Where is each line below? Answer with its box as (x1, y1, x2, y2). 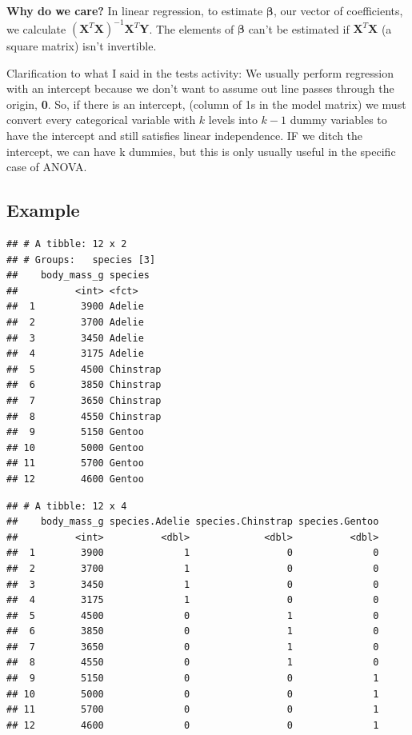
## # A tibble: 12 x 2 (6, 238, 127, 250)
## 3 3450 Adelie (6, 332, 144, 344)
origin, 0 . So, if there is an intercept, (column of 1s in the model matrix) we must (6, 95, 406, 112)
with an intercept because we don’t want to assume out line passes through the (6, 80, 394, 97)
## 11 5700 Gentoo (6, 457, 144, 469)
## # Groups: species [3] (6, 254, 156, 266)
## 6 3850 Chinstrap (6, 379, 162, 391)
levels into (208, 111, 258, 128)
